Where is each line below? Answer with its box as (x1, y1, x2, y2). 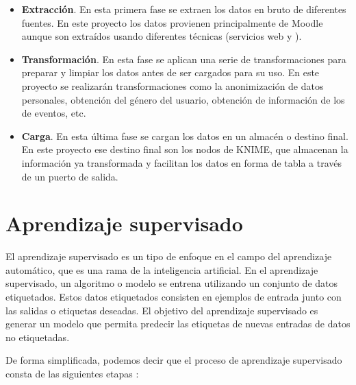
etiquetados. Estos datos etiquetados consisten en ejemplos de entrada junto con (5, 290, 342, 304)
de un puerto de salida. (21, 169, 118, 183)
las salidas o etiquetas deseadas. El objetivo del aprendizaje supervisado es (5, 303, 318, 317)
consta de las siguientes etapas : (5, 366, 139, 380)
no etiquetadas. (5, 329, 70, 344)
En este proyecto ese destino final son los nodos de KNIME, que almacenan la (21, 142, 348, 156)
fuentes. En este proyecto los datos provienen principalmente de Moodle (21, 15, 323, 30)
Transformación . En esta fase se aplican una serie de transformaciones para (21, 51, 346, 66)
